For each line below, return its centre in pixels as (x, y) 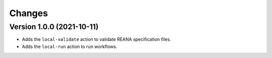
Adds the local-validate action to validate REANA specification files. (96, 39)
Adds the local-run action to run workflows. (70, 46)
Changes (28, 13)
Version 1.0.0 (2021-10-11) (54, 27)
